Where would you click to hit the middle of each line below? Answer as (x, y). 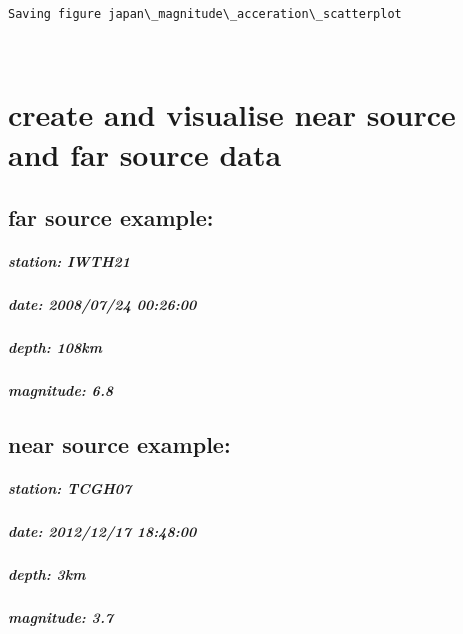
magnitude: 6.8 (61, 390)
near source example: (119, 444)
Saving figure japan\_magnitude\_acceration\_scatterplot (205, 14)
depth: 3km (47, 574)
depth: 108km (55, 347)
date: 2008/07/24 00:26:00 (102, 304)
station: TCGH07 (70, 488)
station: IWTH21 (69, 261)
